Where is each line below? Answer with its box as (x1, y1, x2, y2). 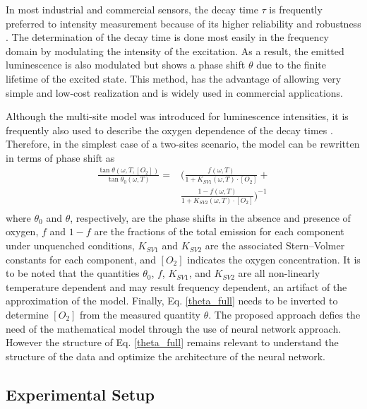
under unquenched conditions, (6, 238, 135, 253)
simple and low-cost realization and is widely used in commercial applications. (6, 85, 344, 100)
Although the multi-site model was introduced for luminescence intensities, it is (6, 109, 349, 124)
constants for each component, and (6, 251, 156, 266)
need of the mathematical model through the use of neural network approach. (6, 321, 342, 336)
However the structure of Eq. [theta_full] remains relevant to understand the (6, 335, 339, 350)
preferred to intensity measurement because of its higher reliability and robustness (6, 16, 361, 30)
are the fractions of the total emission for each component (94, 224, 344, 239)
